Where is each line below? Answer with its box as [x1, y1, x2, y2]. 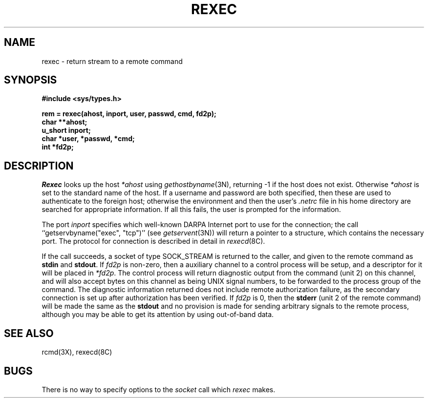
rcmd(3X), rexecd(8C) [42, 348, 112, 357]
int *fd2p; [42, 143, 74, 151]
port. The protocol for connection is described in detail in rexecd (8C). [42, 237, 265, 246]
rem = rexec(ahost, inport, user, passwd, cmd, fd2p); [42, 109, 216, 118]
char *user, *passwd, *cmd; [42, 134, 135, 143]
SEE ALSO [4, 327, 54, 339]
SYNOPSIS [4, 74, 57, 86]
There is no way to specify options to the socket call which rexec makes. [42, 385, 276, 394]
